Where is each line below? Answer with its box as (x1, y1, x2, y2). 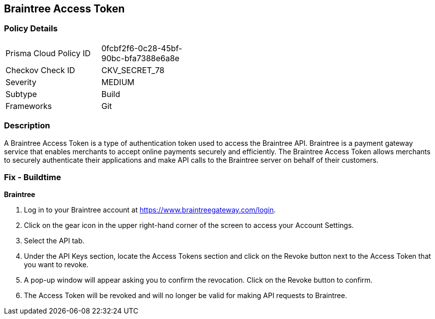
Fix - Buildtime (4, 172, 61, 182)
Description (4, 120, 50, 131)
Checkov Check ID (5, 65, 75, 75)
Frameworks (5, 101, 52, 111)
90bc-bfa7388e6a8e (101, 53, 180, 63)
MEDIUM (101, 77, 135, 87)
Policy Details (4, 23, 58, 34)
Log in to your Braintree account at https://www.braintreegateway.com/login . (24, 206, 276, 214)
